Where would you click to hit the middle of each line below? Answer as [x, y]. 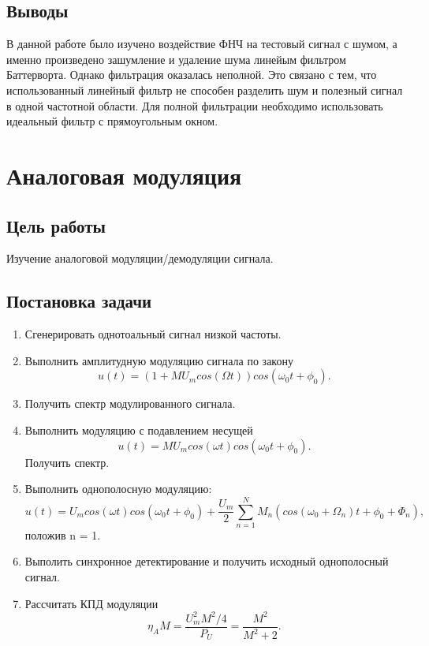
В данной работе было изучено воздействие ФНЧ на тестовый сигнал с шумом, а [202, 44]
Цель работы [56, 225]
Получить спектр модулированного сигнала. [130, 403]
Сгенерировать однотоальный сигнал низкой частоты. [153, 334]
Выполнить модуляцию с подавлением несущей [139, 429]
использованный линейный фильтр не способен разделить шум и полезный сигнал [205, 90]
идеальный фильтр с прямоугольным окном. [112, 121]
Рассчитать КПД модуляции [91, 603]
